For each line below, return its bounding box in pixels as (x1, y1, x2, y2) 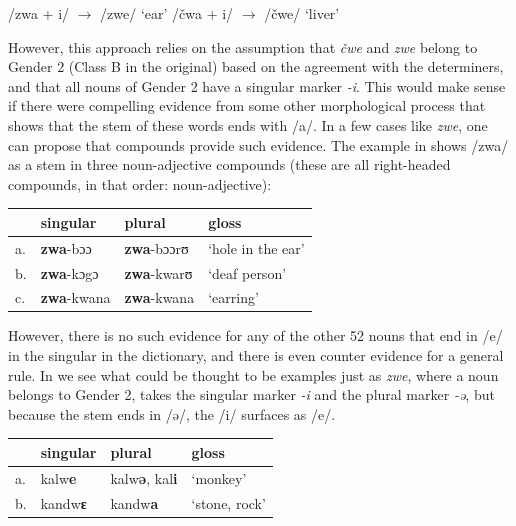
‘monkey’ (191, 467, 247, 488)
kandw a (110, 492, 159, 513)
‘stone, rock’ (191, 492, 266, 513)
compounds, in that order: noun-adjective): (8, 173, 272, 194)
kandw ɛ (40, 492, 87, 513)
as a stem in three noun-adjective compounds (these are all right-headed (8, 154, 451, 175)
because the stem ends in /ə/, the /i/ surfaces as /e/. (8, 403, 336, 424)
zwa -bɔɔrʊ (124, 237, 189, 258)
